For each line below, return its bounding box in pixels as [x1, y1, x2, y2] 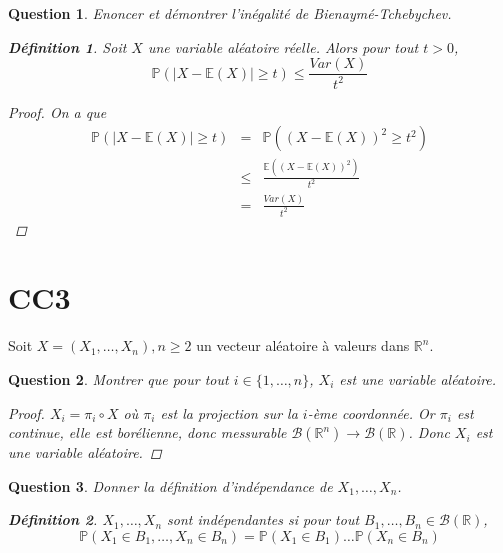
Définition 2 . [8, 509, 98, 530]
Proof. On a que [8, 101, 107, 122]
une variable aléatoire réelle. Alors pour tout [147, 36, 419, 57]
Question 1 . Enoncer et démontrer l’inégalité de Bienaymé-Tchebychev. [8, 3, 452, 23]
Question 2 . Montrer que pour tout [8, 368, 229, 389]
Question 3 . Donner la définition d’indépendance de [8, 475, 333, 496]
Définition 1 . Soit [8, 36, 127, 57]
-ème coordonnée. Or [307, 402, 435, 423]
